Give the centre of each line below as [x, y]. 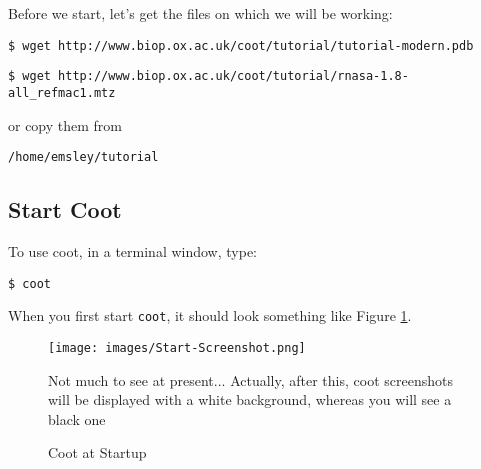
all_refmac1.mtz [62, 92]
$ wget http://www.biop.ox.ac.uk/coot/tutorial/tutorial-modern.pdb [241, 45]
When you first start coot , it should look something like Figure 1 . [210, 315]
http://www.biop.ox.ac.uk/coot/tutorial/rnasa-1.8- [233, 76]
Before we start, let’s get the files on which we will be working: [200, 13]
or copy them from [65, 124]
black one [77, 418]
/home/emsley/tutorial [83, 157]
